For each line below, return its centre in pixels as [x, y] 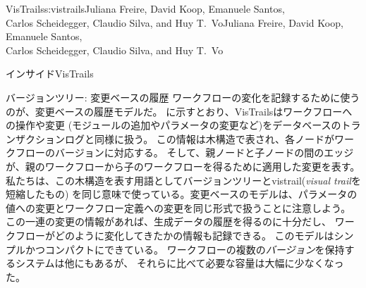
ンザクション [35, 138]
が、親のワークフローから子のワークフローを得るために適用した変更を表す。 [183, 166]
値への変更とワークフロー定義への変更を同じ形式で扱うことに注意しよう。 [178, 207]
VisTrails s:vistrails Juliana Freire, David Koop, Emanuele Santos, [145, 8]
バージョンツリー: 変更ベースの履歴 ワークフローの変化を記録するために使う [183, 97]
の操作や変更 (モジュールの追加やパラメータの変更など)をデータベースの [173, 125]
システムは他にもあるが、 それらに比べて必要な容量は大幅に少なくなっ [179, 263]
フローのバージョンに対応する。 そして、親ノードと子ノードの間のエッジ [184, 152]
